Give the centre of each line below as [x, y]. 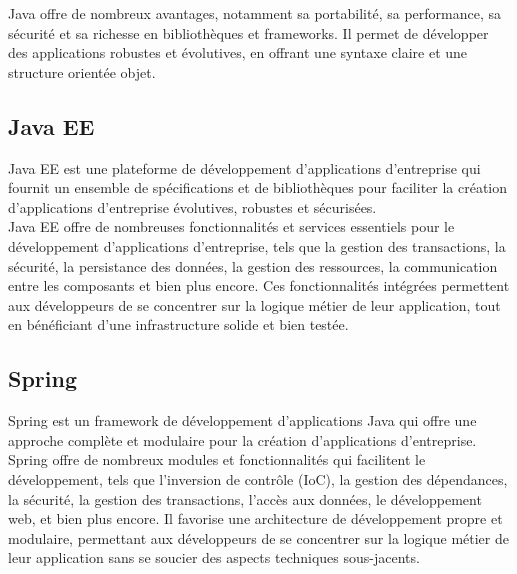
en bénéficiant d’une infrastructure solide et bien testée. [178, 324]
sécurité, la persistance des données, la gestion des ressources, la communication [253, 265]
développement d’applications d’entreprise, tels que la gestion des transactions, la [257, 245]
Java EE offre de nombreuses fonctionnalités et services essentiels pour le [231, 226]
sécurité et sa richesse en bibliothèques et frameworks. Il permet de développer [248, 32]
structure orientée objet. [82, 71]
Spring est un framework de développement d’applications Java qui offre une [242, 420]
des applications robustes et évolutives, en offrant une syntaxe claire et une [238, 52]
